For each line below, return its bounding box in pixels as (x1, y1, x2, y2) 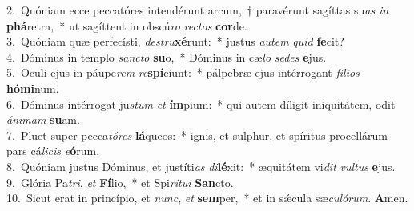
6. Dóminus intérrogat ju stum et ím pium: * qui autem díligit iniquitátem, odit (6, 95, 396, 112)
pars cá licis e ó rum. (6, 142, 100, 159)
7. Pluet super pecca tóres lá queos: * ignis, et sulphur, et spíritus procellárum (6, 126, 388, 143)
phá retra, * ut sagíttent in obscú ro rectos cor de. (6, 17, 247, 34)
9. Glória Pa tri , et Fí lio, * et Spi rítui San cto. (6, 173, 234, 190)
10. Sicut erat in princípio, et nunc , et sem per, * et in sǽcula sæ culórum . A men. (6, 189, 408, 206)
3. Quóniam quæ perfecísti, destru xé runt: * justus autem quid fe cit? (6, 33, 344, 50)
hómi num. (6, 79, 59, 96)
